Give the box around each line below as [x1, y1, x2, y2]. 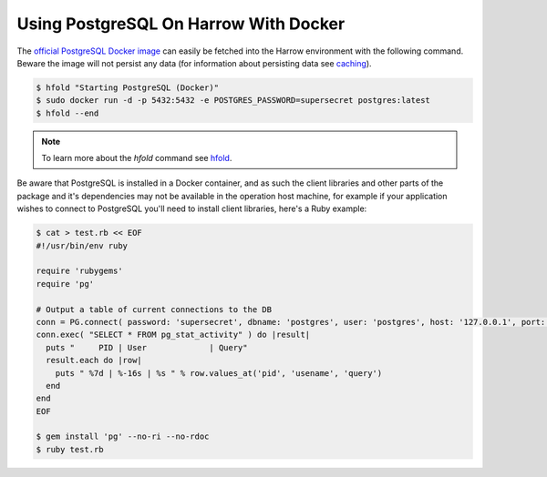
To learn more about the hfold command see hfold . [41, 153, 232, 164]
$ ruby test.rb [36, 444, 104, 454]
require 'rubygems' [36, 266, 123, 277]
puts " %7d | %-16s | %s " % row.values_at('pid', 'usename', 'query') [55, 368, 383, 378]
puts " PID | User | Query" [46, 342, 248, 352]
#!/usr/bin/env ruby [36, 240, 128, 250]
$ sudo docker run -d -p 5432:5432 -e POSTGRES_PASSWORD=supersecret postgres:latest [36, 96, 430, 106]
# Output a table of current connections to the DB [36, 304, 273, 314]
